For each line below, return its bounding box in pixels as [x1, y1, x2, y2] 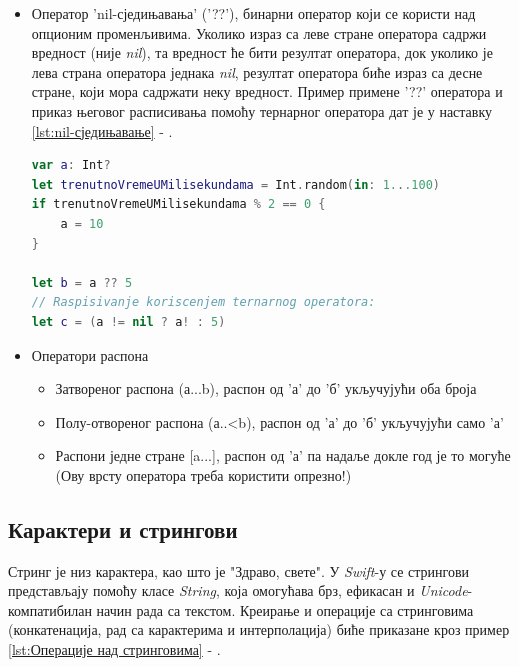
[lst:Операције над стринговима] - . [8, 639, 221, 660]
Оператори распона [31, 344, 149, 365]
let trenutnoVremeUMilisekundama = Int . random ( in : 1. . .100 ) [31, 177, 441, 192]
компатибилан [8, 599, 92, 620]
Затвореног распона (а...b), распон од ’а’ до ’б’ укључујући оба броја [55, 378, 477, 399]
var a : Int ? [31, 158, 111, 173]
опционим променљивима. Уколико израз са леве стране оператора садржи [31, 22, 487, 43]
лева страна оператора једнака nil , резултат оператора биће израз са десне [31, 61, 483, 82]
